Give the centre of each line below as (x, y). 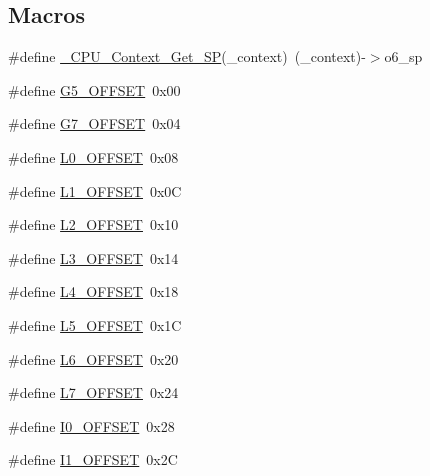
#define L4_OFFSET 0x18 (93, 291)
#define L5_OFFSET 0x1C (95, 324)
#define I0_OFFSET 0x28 (91, 425)
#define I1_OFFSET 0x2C (93, 459)
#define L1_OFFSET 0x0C (95, 190)
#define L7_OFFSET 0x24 (93, 392)
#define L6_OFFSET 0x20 (93, 358)
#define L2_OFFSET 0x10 (93, 224)
